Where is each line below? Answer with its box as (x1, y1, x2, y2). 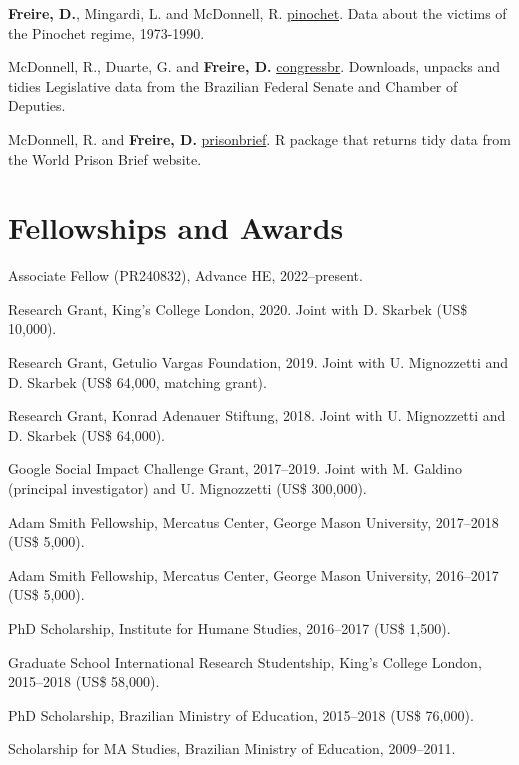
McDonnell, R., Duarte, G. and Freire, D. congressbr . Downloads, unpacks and (8, 56, 501, 77)
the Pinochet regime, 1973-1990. (8, 22, 205, 43)
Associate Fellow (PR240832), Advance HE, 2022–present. (8, 265, 363, 286)
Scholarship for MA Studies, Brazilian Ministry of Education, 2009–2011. (8, 738, 456, 759)
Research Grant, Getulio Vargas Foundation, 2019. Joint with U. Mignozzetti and (8, 352, 509, 373)
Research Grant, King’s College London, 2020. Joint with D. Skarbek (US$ (8, 298, 468, 319)
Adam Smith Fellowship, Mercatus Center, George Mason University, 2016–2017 (8, 564, 499, 585)
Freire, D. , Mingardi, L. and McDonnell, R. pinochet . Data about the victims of (8, 3, 507, 23)
